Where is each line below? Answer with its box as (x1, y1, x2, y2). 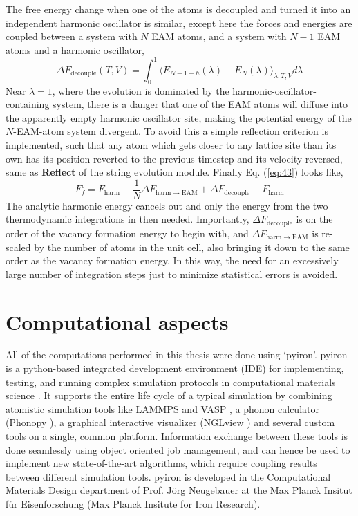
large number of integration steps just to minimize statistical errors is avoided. (6, 266, 338, 281)
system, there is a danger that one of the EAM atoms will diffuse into (53, 97, 348, 111)
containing (6, 97, 50, 111)
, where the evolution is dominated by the (52, 83, 229, 98)
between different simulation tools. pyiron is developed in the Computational (6, 469, 331, 483)
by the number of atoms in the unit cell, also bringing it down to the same (34, 239, 350, 254)
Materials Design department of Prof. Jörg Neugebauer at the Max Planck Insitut (6, 483, 352, 497)
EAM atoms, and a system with (151, 29, 287, 44)
